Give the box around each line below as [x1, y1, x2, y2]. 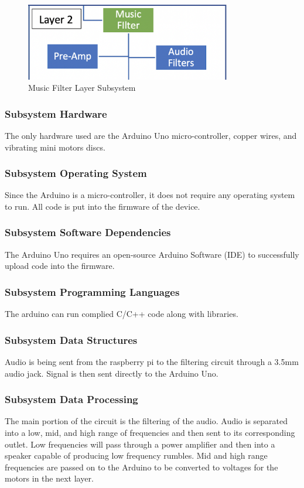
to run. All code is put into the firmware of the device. [5, 200, 200, 212]
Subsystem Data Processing [5, 392, 138, 407]
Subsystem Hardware [5, 106, 107, 121]
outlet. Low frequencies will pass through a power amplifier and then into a [5, 438, 275, 450]
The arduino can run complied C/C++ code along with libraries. [5, 308, 238, 320]
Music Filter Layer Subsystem [28, 81, 136, 94]
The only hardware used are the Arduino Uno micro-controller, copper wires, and [5, 129, 297, 141]
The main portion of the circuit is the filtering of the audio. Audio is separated [5, 415, 288, 427]
